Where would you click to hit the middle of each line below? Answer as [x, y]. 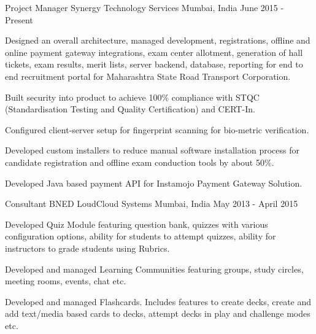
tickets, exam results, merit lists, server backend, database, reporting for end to [154, 64]
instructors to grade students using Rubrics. [87, 248]
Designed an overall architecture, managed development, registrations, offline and [158, 40]
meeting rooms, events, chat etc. [66, 281]
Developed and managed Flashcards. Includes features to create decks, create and [158, 301]
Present [19, 19]
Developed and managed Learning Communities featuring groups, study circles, [154, 269]
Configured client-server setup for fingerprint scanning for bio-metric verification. [157, 129]
